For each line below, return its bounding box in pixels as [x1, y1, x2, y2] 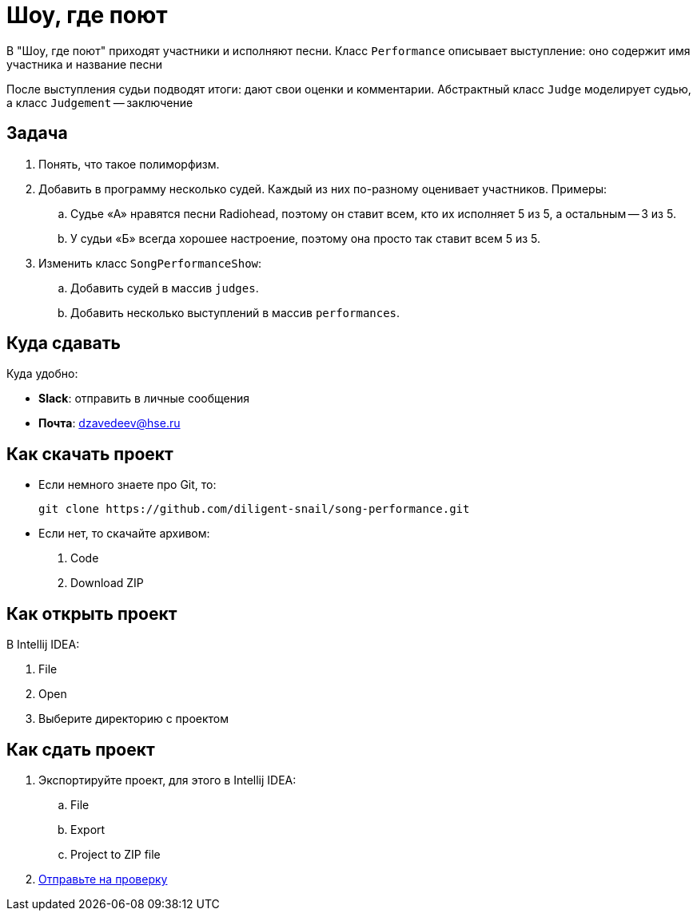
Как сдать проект [6, 739, 155, 760]
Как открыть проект [6, 603, 177, 624]
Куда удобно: [6, 367, 78, 381]
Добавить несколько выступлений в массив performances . [70, 305, 400, 320]
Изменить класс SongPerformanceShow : [38, 256, 262, 270]
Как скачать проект [6, 443, 173, 464]
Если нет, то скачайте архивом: [38, 526, 210, 541]
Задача [6, 123, 68, 144]
